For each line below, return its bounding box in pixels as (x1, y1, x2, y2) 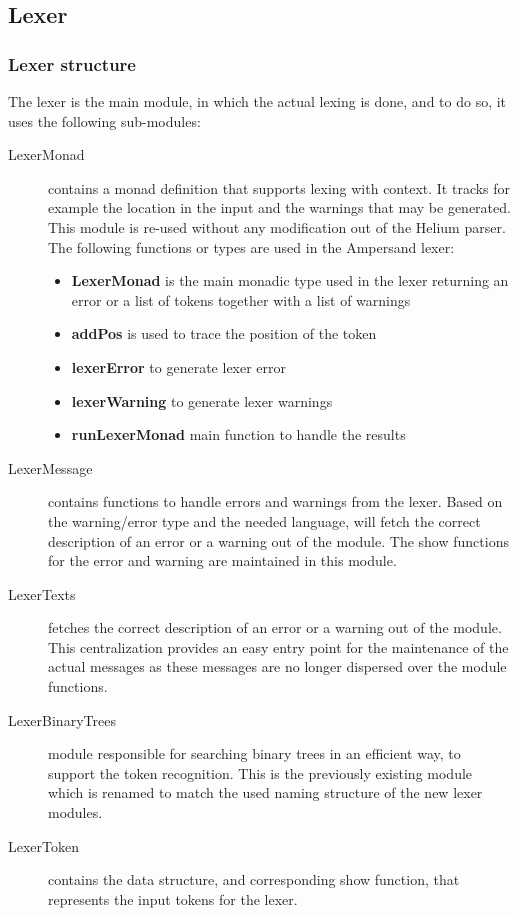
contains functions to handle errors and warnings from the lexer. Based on (48, 491, 503, 512)
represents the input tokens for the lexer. (48, 888, 298, 909)
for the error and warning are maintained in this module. (48, 550, 397, 571)
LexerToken (8, 835, 80, 856)
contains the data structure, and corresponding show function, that (48, 869, 460, 890)
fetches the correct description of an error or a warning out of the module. (48, 617, 502, 638)
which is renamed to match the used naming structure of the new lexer (48, 782, 483, 803)
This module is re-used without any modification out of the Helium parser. (48, 216, 506, 237)
